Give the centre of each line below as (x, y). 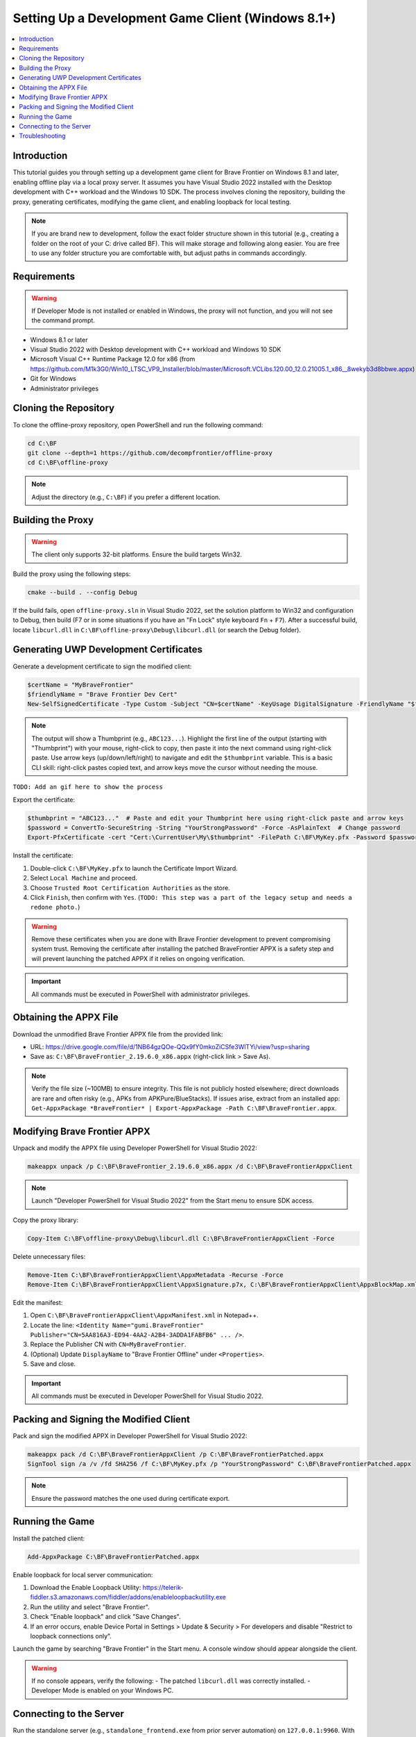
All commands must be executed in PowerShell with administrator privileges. (141, 994)
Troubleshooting (42, 136)
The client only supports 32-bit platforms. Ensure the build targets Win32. (137, 554)
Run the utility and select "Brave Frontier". (90, 1607)
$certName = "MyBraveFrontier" (81, 685)
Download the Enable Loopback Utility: (86, 1587)
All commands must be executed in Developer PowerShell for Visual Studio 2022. (147, 1396)
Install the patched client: (49, 1538)
